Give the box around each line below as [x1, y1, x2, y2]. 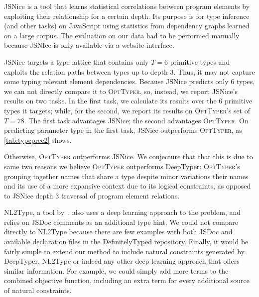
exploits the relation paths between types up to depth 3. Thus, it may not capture [4, 66, 255, 77]
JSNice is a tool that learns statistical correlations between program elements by [4, 1, 250, 11]
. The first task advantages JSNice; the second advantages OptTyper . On [24, 115, 249, 125]
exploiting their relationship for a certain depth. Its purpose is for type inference [4, 10, 250, 21]
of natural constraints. [4, 285, 72, 296]
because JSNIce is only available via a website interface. [4, 40, 174, 50]
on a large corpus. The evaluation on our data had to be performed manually [4, 30, 240, 40]
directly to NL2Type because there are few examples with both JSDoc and [4, 226, 233, 237]
